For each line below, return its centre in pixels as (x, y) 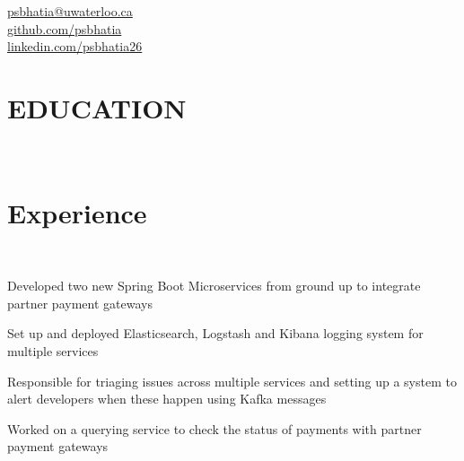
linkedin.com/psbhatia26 (75, 46)
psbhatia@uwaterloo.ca (70, 11)
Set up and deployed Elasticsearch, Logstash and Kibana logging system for (215, 333)
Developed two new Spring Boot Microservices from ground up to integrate (214, 286)
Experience (77, 212)
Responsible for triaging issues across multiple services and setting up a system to (232, 381)
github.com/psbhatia (65, 28)
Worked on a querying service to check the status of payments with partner (214, 428)
